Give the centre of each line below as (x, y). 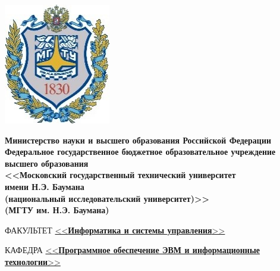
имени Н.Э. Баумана (45, 186)
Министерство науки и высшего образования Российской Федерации (138, 140)
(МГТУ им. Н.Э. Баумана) (57, 210)
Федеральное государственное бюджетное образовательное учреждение (140, 152)
